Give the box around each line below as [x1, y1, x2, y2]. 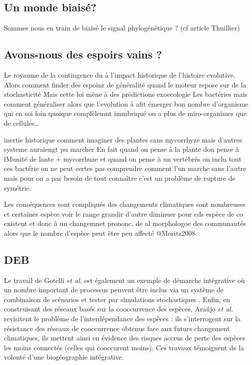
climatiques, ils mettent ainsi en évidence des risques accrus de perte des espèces [4, 333, 246, 343]
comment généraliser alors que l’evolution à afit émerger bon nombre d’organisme [4, 98, 249, 109]
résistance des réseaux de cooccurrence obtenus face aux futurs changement [4, 323, 230, 333]
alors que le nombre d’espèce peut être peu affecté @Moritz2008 [4, 227, 196, 238]
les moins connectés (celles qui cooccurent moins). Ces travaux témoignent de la [4, 342, 244, 352]
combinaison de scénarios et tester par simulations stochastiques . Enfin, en [4, 294, 230, 304]
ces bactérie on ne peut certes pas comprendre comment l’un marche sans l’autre [4, 163, 247, 173]
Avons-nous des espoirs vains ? [4, 47, 162, 62]
